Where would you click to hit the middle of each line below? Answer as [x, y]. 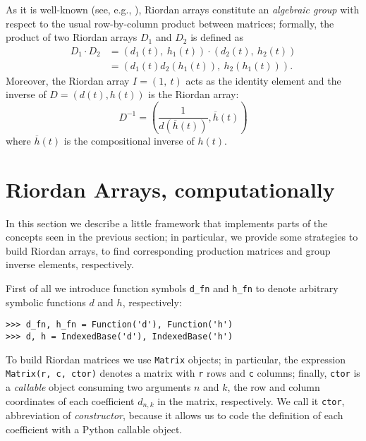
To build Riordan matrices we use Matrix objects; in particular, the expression [176, 359]
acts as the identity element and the [263, 80]
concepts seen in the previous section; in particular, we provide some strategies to [182, 237]
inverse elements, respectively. [70, 264]
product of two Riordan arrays [72, 37]
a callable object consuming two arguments [98, 386]
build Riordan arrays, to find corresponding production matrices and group [168, 250]
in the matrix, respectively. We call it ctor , [251, 400]
